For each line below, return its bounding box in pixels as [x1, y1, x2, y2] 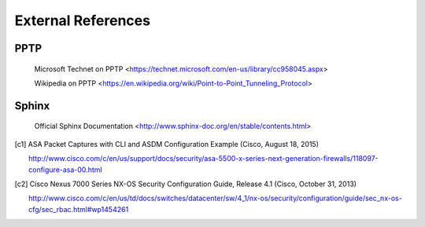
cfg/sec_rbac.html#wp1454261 [28, 204, 129, 214]
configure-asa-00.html [28, 165, 102, 174]
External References [14, 12, 151, 29]
